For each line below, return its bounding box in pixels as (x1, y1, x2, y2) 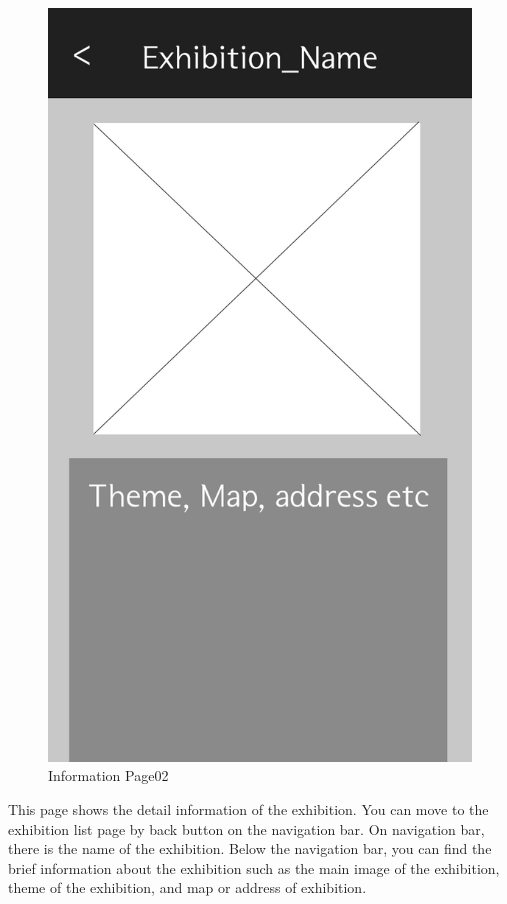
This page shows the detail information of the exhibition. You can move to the (8, 798, 489, 819)
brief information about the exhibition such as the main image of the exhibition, (8, 857, 500, 878)
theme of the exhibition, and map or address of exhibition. (8, 877, 367, 898)
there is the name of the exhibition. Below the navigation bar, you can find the (8, 838, 492, 859)
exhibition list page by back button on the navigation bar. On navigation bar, (8, 818, 485, 839)
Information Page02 (48, 765, 169, 786)
